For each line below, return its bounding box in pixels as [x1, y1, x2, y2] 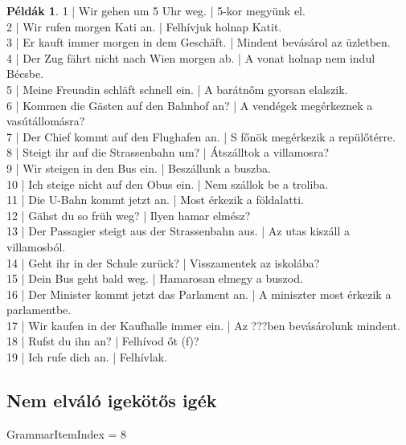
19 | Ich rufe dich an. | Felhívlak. [6, 349, 168, 365]
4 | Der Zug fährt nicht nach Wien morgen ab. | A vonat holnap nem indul [6, 49, 375, 66]
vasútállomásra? [6, 112, 85, 129]
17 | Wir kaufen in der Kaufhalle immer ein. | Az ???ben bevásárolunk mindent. [6, 316, 400, 333]
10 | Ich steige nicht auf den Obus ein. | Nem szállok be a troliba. [6, 175, 329, 192]
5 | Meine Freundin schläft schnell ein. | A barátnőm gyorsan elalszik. [6, 80, 348, 97]
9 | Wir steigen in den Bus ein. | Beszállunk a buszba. [6, 159, 271, 176]
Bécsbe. [6, 65, 44, 82]
